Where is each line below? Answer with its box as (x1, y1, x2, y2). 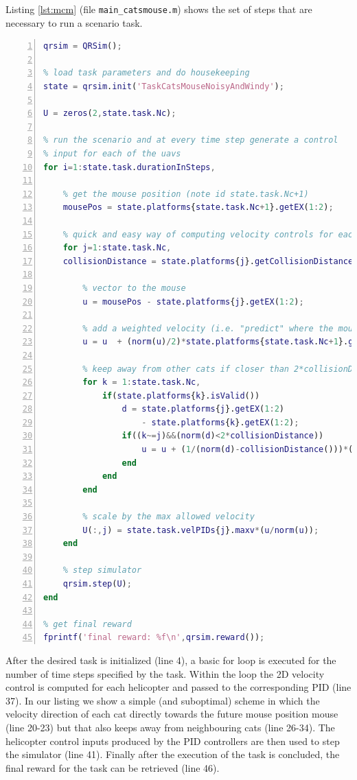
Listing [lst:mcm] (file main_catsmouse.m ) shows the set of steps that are (5, 2, 312, 16)
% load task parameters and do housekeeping (43, 68, 250, 78)
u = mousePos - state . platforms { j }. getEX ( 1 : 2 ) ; (82, 296, 304, 307)
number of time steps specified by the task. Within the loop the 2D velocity (5, 666, 325, 681)
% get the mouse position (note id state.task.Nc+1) (62, 189, 309, 199)
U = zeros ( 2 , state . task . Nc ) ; (43, 108, 176, 119)
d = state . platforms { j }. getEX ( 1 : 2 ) (122, 404, 284, 414)
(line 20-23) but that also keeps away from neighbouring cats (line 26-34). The (5, 720, 335, 734)
